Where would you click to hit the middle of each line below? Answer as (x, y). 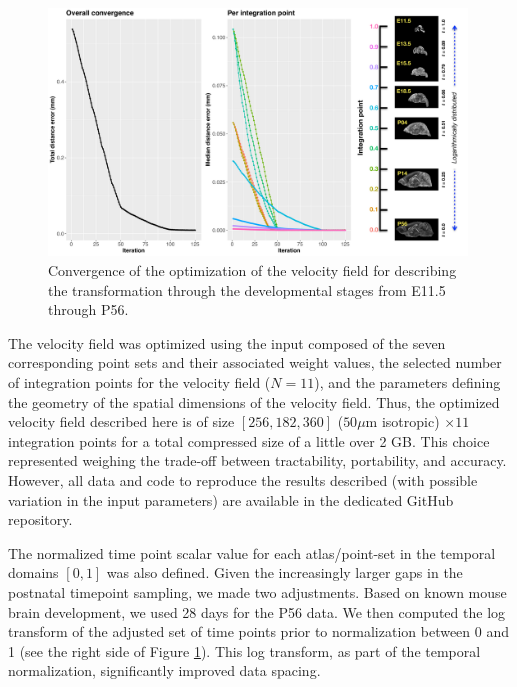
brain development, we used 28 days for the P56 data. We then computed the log (257, 611)
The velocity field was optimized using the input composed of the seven (227, 342)
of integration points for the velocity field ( (139, 381)
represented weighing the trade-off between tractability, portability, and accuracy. (257, 460)
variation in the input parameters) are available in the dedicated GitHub (231, 499)
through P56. (88, 309)
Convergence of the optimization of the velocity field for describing (252, 270)
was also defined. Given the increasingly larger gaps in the (284, 572)
